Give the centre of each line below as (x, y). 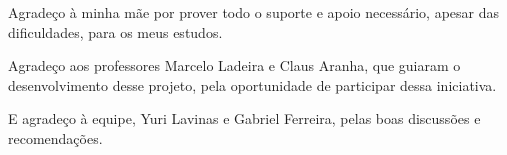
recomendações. (55, 137)
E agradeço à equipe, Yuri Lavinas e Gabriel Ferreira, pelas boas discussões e (244, 118)
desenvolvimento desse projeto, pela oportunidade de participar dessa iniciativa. (252, 84)
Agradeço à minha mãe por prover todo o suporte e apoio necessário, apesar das (254, 12)
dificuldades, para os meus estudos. (115, 31)
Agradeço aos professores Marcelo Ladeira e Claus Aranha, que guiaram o (234, 65)
